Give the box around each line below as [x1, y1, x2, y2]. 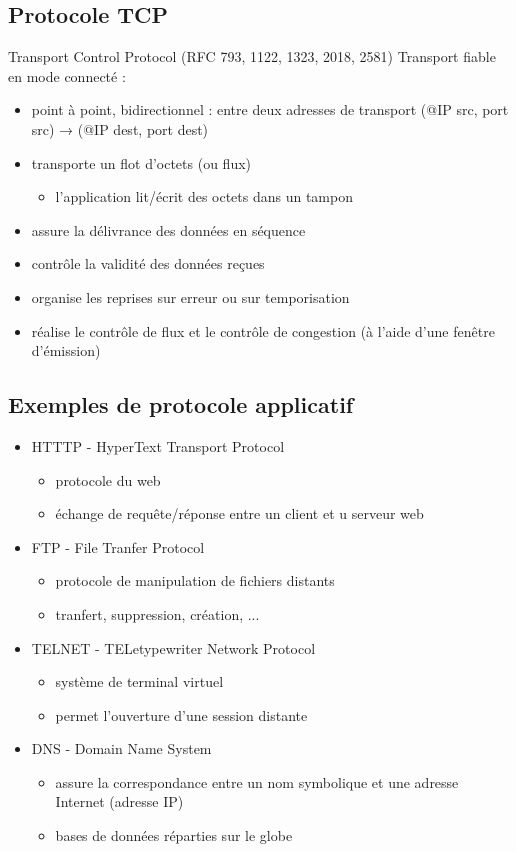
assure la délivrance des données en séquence [31, 219, 306, 240]
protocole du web [55, 469, 161, 490]
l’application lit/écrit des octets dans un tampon [55, 186, 353, 207]
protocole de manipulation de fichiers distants [55, 570, 335, 591]
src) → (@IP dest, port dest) [31, 118, 209, 139]
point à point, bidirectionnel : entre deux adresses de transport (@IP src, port [31, 99, 509, 120]
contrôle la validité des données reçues [31, 253, 265, 274]
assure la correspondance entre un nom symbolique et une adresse [55, 771, 459, 792]
